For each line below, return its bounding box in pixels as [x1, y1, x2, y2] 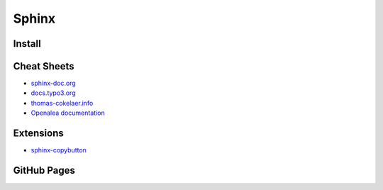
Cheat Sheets [13, 60, 74, 72]
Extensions [13, 128, 64, 140]
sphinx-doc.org [30, 79, 76, 88]
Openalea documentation [30, 108, 106, 117]
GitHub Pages [13, 164, 76, 177]
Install [13, 38, 42, 50]
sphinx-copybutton [30, 146, 87, 155]
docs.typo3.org [30, 89, 76, 97]
